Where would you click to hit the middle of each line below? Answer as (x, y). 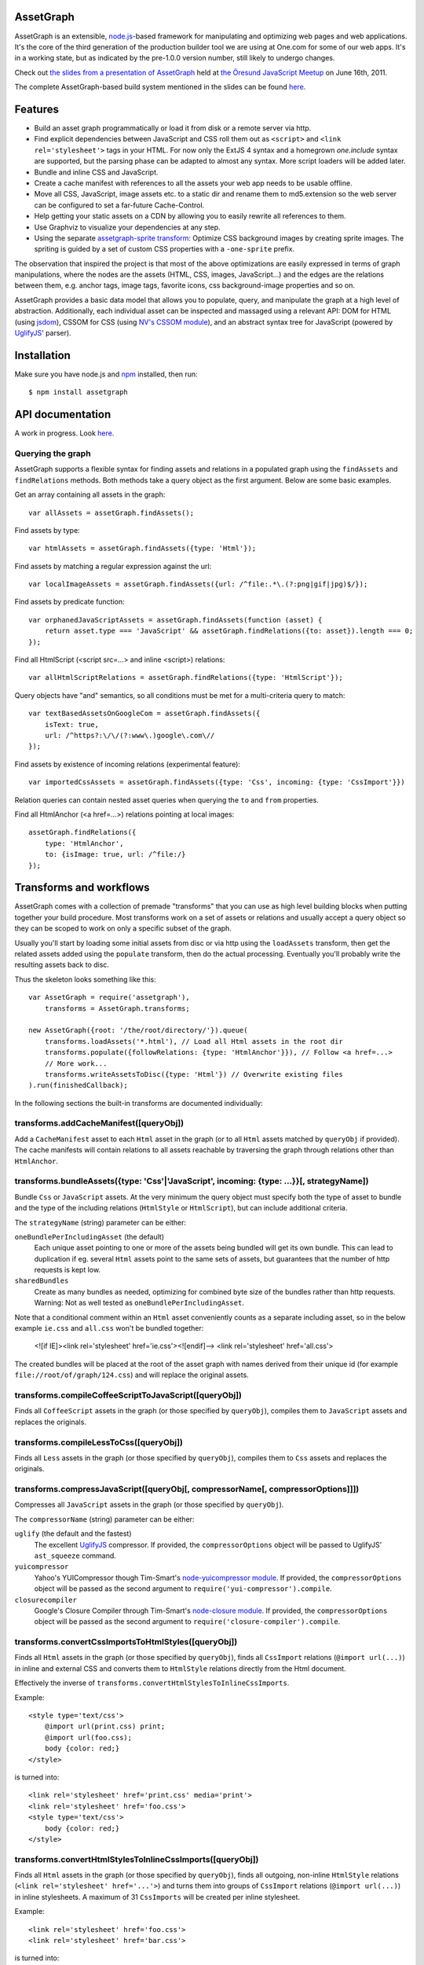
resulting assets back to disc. (62, 965)
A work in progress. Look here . (64, 433)
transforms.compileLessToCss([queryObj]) (99, 1442)
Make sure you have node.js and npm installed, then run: (106, 374)
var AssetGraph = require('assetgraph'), (109, 997)
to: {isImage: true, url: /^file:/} (115, 854)
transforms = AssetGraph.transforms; (117, 1008)
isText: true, (72, 724)
